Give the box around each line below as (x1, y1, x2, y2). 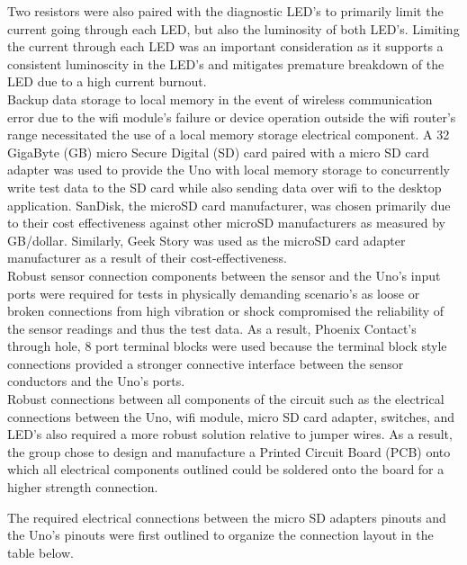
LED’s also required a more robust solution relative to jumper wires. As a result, (7, 425, 453, 444)
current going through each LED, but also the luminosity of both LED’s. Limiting (7, 19, 460, 38)
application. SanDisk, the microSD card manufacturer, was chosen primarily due (7, 195, 451, 214)
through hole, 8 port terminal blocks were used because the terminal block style (7, 336, 447, 355)
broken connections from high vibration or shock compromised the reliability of (7, 301, 445, 320)
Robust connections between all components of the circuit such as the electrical (7, 390, 445, 408)
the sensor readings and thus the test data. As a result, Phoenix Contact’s (7, 318, 417, 337)
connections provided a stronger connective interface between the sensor (7, 354, 404, 372)
